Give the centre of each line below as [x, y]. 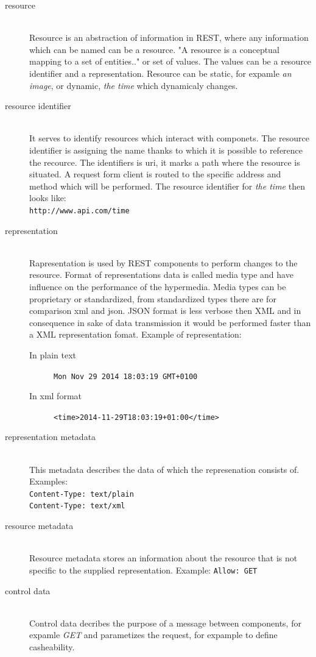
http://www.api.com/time [79, 211]
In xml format [55, 396]
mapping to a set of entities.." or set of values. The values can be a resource [170, 61]
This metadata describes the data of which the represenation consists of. [164, 469]
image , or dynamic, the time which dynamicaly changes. [134, 85]
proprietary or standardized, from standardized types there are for [153, 298]
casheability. [52, 646]
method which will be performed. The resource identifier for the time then [167, 186]
